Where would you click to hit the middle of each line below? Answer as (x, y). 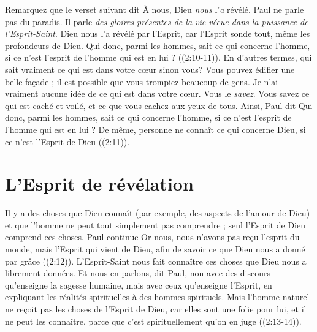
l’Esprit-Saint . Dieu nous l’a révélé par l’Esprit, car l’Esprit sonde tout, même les (158, 33)
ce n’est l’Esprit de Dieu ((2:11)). (67, 141)
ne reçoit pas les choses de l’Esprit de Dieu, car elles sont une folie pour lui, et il (156, 309)
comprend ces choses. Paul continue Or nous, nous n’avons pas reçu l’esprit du (152, 237)
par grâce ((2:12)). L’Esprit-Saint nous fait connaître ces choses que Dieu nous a (156, 261)
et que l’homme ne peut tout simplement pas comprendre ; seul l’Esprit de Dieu (155, 224)
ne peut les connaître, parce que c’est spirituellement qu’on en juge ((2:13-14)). (153, 321)
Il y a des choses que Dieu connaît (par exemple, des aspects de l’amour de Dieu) (158, 213)
